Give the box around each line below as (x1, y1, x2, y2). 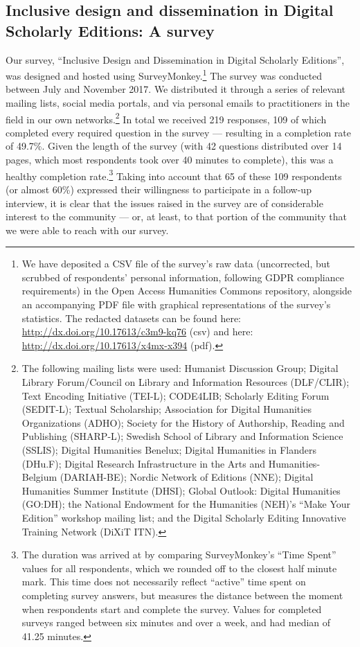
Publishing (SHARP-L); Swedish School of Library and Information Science (21, 429, 343, 443)
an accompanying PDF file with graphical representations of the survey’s (21, 297, 331, 312)
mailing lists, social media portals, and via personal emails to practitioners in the (6, 96, 350, 110)
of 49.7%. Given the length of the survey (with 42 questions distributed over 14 (6, 139, 342, 153)
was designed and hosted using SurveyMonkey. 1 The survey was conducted (6, 67, 323, 82)
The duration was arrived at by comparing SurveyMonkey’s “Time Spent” (21, 547, 336, 562)
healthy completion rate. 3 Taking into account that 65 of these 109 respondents (6, 166, 342, 183)
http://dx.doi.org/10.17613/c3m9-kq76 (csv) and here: (21, 324, 253, 339)
